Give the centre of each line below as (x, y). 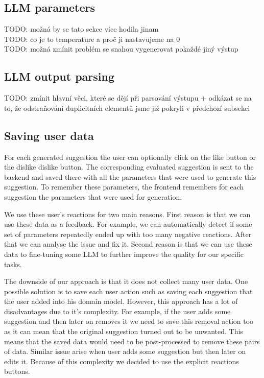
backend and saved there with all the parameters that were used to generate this (130, 176)
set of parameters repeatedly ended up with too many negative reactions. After (128, 234)
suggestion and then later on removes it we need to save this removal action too (129, 321)
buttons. (17, 371)
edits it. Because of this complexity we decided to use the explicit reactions (122, 361)
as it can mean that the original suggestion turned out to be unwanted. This (124, 331)
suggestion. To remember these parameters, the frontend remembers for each (124, 187)
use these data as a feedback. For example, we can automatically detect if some (128, 224)
